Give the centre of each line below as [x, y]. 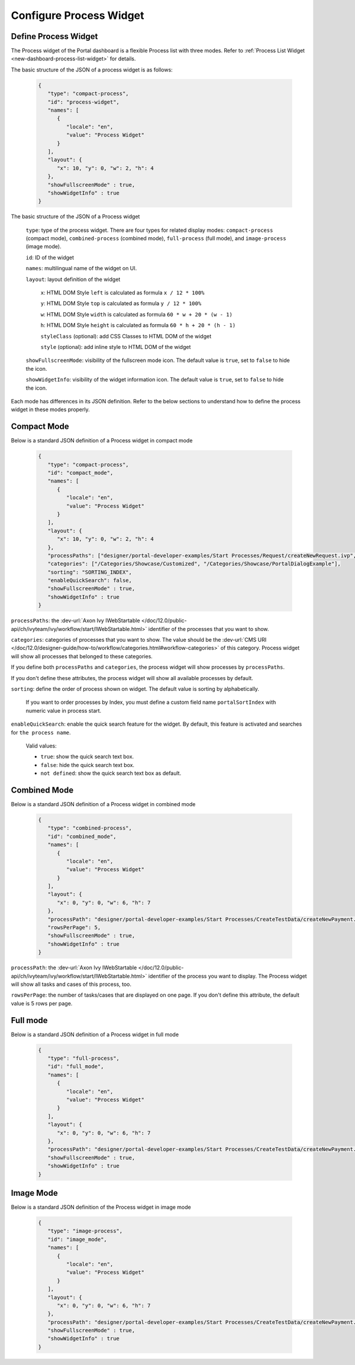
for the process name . [41, 732]
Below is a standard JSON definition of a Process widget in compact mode [102, 441]
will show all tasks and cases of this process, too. [71, 984]
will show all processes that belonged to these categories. [82, 656]
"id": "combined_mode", [82, 836]
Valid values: [41, 746]
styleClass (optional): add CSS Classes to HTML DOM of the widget [126, 336]
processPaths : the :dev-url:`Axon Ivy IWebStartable [75, 620]
